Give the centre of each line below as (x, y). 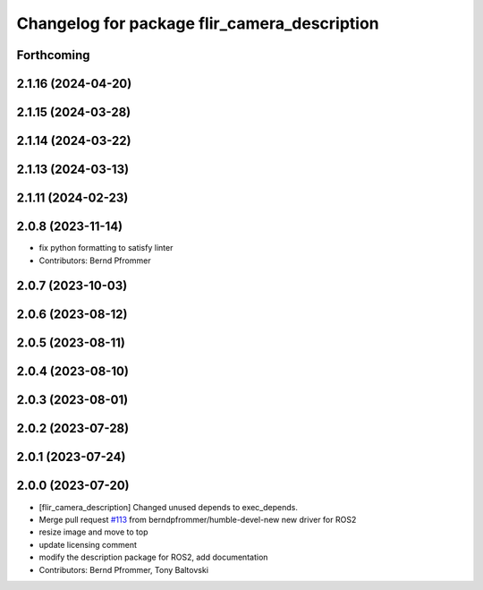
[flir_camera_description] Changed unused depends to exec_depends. (169, 507)
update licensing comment (88, 544)
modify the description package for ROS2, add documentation (153, 557)
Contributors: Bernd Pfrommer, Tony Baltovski (124, 569)
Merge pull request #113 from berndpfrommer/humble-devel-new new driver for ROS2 (198, 519)
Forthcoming (53, 55)
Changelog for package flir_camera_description (198, 23)
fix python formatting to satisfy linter (106, 248)
